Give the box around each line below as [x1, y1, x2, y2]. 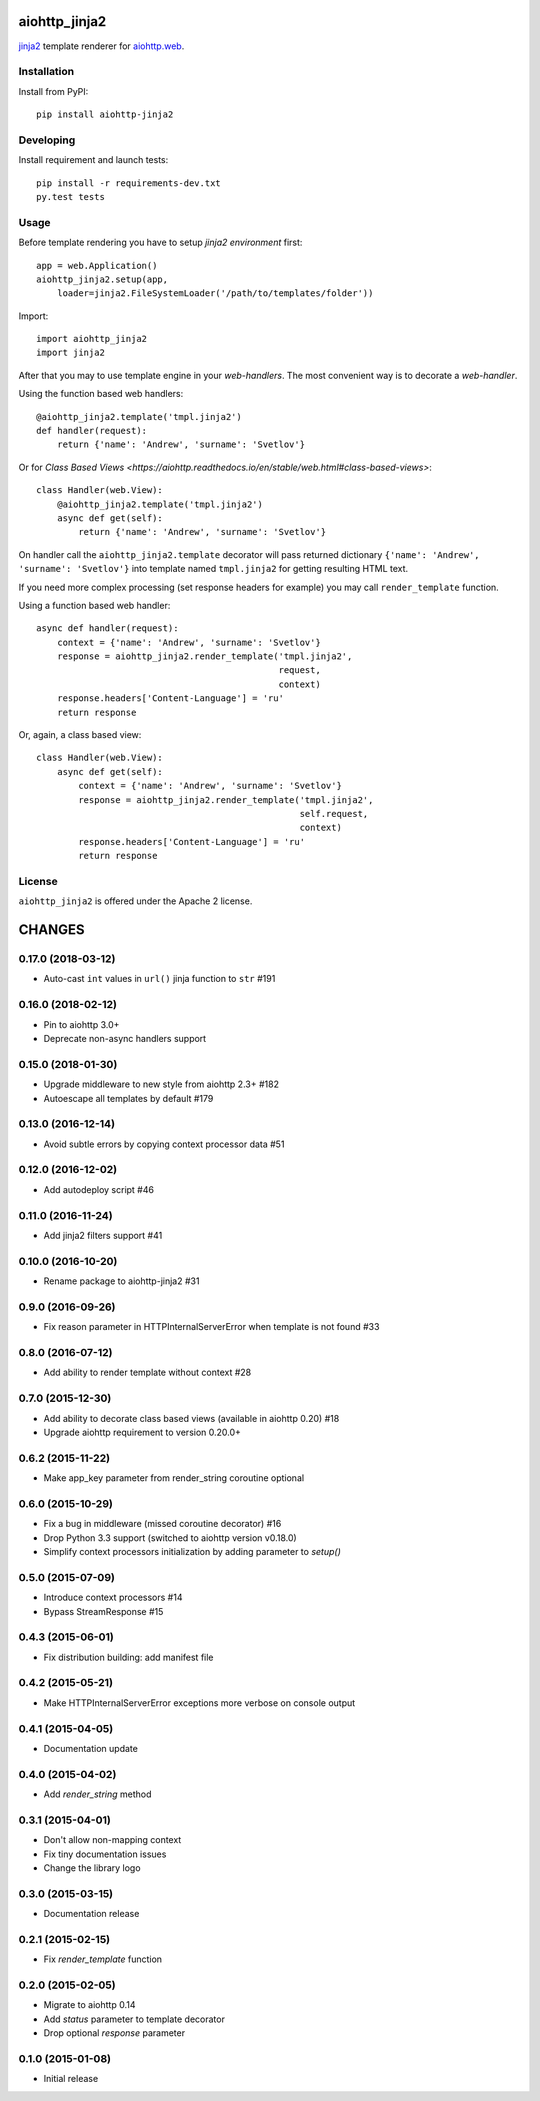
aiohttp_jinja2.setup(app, [36, 273, 169, 285]
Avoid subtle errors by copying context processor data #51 [43, 1138, 285, 1150]
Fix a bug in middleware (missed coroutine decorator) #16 [43, 1518, 282, 1530]
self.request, [299, 808, 369, 819]
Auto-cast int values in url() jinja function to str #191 [43, 973, 276, 985]
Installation [18, 65, 75, 79]
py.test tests [36, 191, 105, 202]
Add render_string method [43, 1788, 152, 1800]
